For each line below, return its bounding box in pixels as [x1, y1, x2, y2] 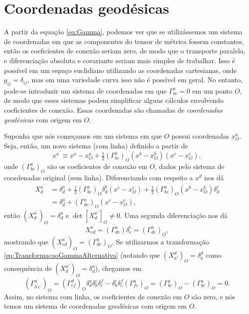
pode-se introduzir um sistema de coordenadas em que [4, 85, 167, 96]
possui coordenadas [171, 131, 229, 141]
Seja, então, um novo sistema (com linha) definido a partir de [4, 140, 188, 150]
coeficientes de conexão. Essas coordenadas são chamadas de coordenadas [4, 105, 223, 115]
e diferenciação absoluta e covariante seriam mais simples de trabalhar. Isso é [4, 55, 235, 65]
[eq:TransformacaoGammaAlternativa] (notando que [4, 250, 160, 260]
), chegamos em [95, 263, 142, 273]
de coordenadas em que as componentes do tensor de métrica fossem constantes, [4, 36, 244, 46]
